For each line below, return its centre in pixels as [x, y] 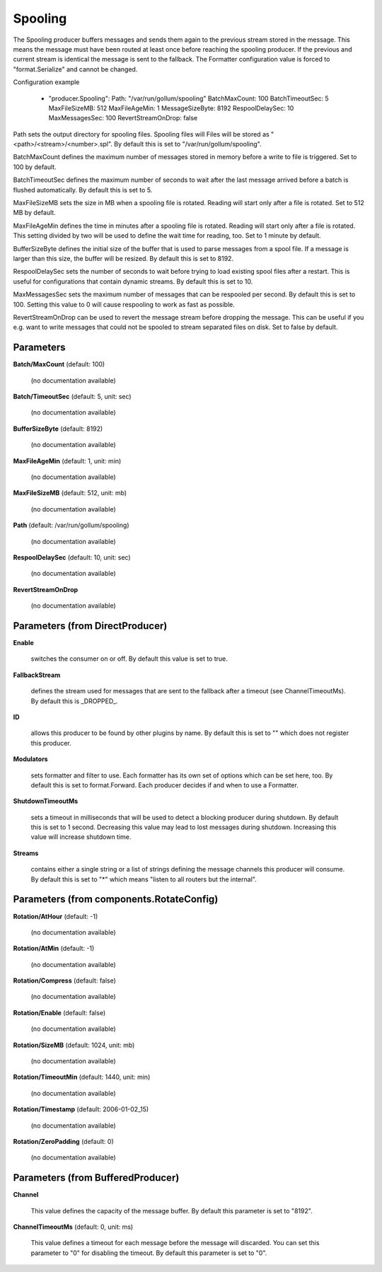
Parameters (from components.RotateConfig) [116, 900]
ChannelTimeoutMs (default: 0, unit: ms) [73, 1227]
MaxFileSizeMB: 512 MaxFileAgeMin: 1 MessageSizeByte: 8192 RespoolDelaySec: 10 [171, 108]
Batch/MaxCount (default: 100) [59, 364]
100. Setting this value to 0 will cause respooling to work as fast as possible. [124, 304]
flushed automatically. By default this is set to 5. [83, 190]
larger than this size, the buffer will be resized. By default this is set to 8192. [123, 258]
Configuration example [46, 82]
